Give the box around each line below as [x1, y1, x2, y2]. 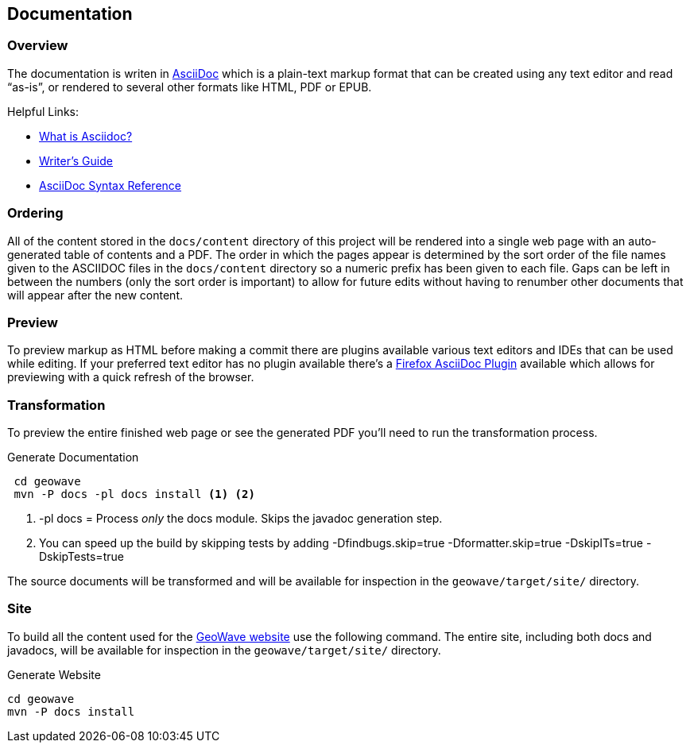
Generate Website [7, 667, 101, 681]
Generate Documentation [7, 450, 139, 465]
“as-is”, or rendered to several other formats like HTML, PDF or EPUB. [7, 79, 372, 94]
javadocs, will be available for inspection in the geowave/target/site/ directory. [7, 643, 441, 657]
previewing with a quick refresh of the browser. [7, 370, 254, 384]
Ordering [7, 205, 64, 222]
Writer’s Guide [39, 153, 113, 168]
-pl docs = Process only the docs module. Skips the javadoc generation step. [39, 512, 443, 526]
